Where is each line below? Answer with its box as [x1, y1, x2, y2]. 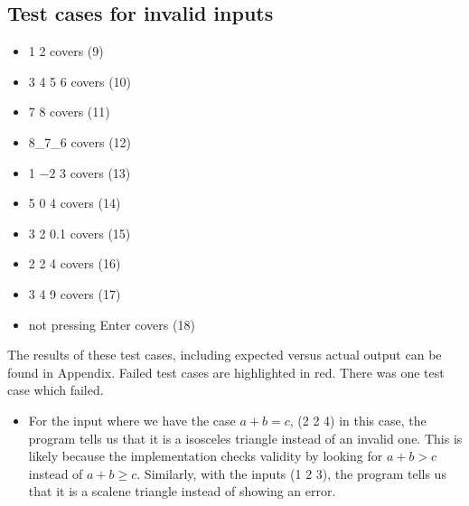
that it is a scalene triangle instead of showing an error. [28, 482, 336, 501]
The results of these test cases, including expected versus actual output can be [7, 345, 442, 364]
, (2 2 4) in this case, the [289, 410, 427, 429]
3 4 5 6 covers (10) [28, 71, 132, 90]
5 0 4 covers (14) [28, 193, 121, 212]
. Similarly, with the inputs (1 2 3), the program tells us [136, 464, 446, 483]
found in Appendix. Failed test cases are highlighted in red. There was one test [7, 362, 445, 381]
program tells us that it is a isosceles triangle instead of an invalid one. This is [28, 428, 463, 447]
